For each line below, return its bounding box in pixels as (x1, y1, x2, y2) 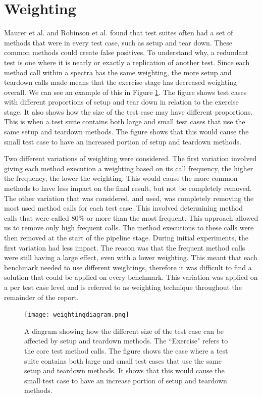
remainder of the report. (4, 291, 79, 302)
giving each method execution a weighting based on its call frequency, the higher (4, 163, 253, 173)
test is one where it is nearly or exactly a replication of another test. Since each (4, 57, 250, 67)
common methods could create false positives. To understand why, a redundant (4, 47, 249, 58)
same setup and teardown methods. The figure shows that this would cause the (4, 126, 249, 137)
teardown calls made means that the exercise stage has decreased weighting (4, 77, 237, 87)
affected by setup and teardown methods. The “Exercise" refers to (24, 335, 228, 346)
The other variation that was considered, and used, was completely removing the (4, 192, 254, 203)
